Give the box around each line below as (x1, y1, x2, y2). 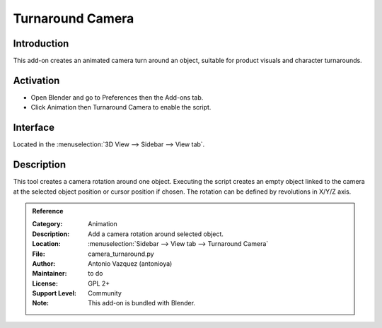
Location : (32, 240, 61, 248)
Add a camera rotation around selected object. (88, 230, 224, 238)
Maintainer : (32, 269, 67, 278)
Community (88, 289, 122, 298)
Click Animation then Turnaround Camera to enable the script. (30, 103, 212, 112)
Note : (32, 299, 50, 307)
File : (32, 250, 45, 258)
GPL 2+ (88, 279, 110, 288)
